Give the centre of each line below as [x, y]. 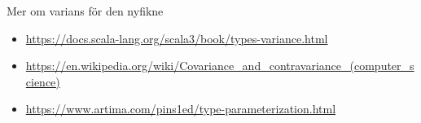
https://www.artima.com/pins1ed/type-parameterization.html [181, 109]
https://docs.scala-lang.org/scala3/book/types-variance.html [177, 38]
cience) [43, 81]
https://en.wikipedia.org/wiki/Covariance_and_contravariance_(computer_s [220, 66]
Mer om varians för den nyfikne [85, 11]
